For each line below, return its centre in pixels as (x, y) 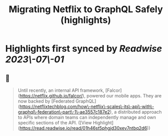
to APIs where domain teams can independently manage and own (87, 117)
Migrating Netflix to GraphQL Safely (86, 9)
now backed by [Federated (46, 101)
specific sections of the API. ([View (55, 123)
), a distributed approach (136, 112)
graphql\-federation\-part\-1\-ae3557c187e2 (64, 112)
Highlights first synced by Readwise (84, 49)
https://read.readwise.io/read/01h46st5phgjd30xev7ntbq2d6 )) (85, 128)
